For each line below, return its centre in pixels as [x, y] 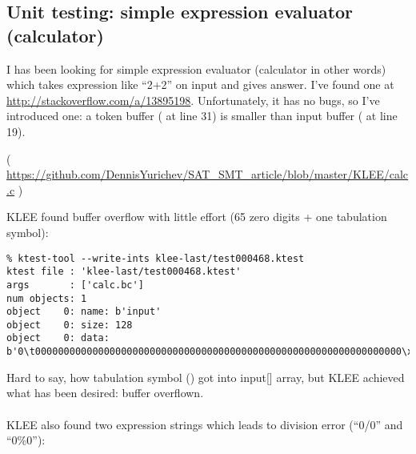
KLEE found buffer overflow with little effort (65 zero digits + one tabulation [197, 217]
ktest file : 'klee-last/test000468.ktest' [124, 272]
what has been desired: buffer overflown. [105, 393]
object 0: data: [58, 338]
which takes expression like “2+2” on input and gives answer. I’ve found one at [200, 84]
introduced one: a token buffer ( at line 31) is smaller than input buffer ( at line [202, 116]
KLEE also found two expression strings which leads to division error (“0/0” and [205, 424]
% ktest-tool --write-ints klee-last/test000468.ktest [156, 258]
